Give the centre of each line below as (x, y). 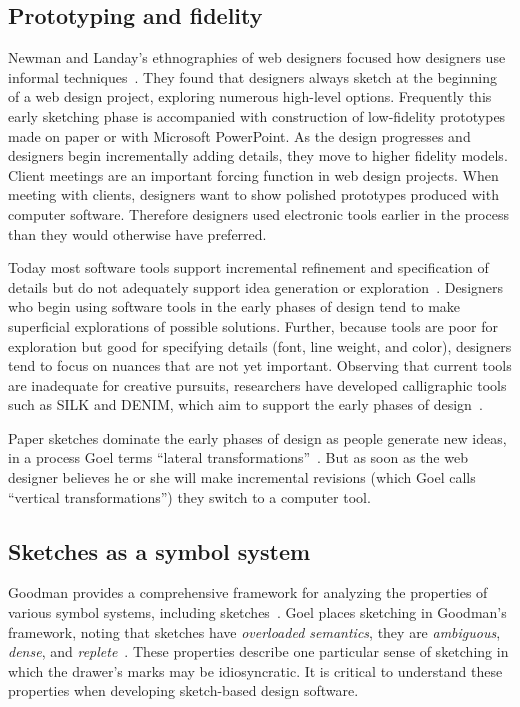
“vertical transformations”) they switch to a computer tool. (189, 496)
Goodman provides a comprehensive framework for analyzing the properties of (248, 592)
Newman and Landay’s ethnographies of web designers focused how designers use (257, 57)
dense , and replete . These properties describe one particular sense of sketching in (258, 651)
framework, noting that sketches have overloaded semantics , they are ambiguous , (254, 631)
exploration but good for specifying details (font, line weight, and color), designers (260, 345)
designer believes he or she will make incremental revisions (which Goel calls (242, 477)
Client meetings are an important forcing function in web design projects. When (253, 174)
